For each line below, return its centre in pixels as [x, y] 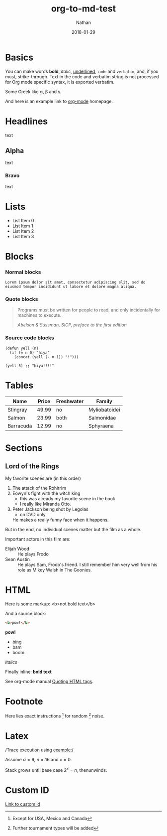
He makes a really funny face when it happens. [60, 520]
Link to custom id [23, 804]
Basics [19, 57]
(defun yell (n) [22, 348]
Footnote [24, 701]
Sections [24, 448]
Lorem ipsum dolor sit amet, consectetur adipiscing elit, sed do [75, 282]
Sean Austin [17, 559]
